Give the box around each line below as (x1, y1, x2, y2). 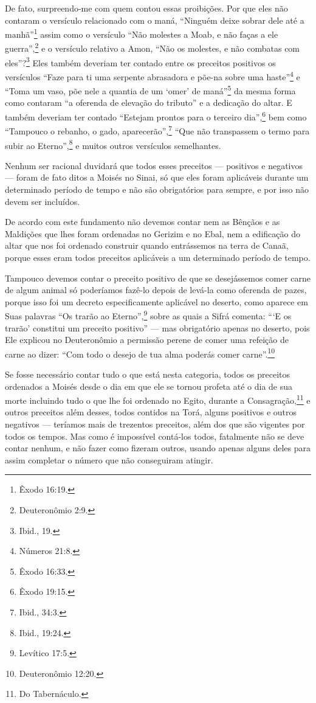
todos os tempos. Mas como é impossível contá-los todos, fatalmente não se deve (5, 429, 304, 442)
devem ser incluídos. (5, 195, 80, 207)
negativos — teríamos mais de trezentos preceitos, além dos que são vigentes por (5, 418, 305, 431)
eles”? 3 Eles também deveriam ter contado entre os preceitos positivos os (5, 54, 276, 69)
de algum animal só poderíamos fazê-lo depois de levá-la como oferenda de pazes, (5, 283, 307, 296)
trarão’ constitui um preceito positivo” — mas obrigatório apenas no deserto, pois (5, 321, 310, 334)
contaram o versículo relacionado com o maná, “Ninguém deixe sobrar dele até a (5, 13, 304, 26)
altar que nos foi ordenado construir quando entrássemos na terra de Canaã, (5, 239, 289, 252)
